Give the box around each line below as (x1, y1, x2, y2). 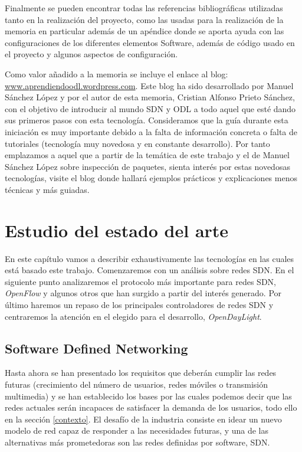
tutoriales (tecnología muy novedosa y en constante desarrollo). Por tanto (5, 137, 270, 149)
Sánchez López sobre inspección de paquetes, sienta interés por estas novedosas (5, 160, 290, 172)
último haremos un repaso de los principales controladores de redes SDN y (5, 299, 274, 310)
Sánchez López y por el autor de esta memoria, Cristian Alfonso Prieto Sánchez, (5, 91, 295, 103)
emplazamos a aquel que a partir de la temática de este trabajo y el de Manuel (5, 149, 290, 161)
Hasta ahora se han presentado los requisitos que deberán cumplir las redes (5, 366, 277, 379)
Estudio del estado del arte (5, 218, 229, 242)
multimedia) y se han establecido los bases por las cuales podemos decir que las (5, 389, 292, 402)
